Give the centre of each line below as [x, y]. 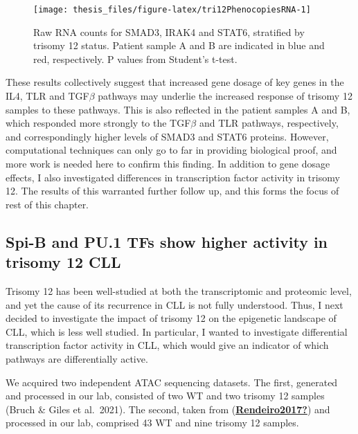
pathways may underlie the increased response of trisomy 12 [225, 96]
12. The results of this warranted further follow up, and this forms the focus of [172, 191]
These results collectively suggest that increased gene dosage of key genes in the [175, 82]
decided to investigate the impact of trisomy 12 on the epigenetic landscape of [171, 318]
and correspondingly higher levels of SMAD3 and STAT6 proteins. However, [167, 136]
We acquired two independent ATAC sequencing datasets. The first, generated [172, 382]
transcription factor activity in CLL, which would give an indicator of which [167, 345]
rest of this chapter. [47, 204]
